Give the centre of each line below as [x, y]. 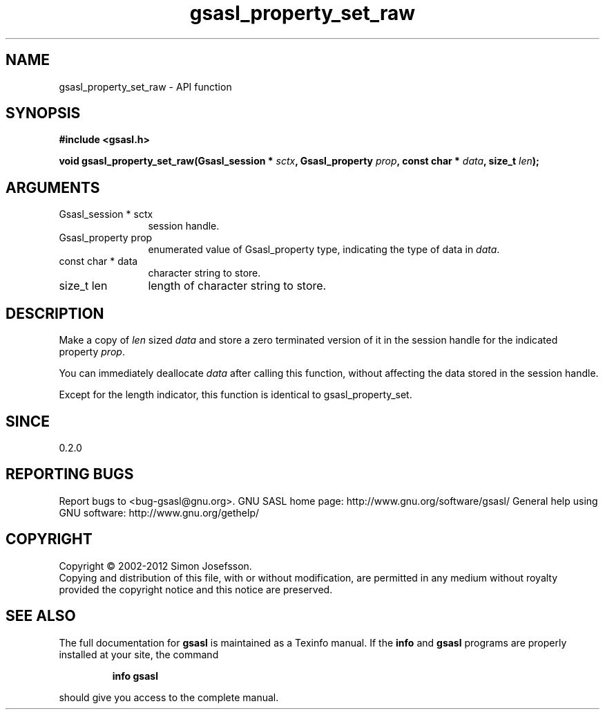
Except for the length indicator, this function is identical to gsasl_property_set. [236, 395]
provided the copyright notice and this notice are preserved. [196, 589]
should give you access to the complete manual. [169, 697]
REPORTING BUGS [70, 474]
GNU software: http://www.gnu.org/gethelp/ [159, 512]
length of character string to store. [237, 286]
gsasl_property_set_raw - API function [145, 86]
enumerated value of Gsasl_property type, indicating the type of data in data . [324, 250]
